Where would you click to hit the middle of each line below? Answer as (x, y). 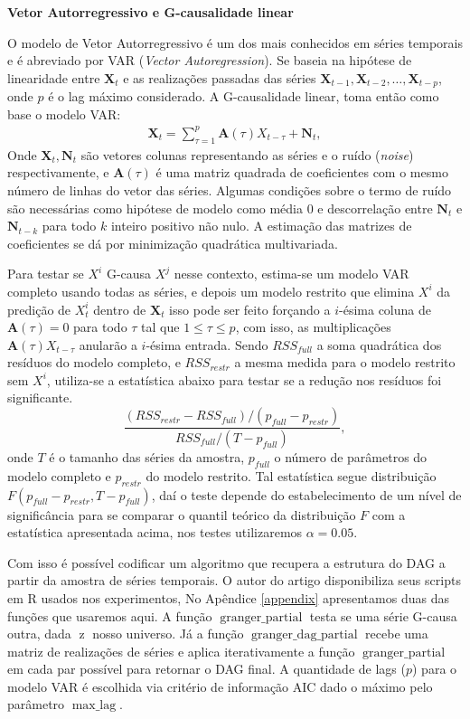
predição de (39, 309)
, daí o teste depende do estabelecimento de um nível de (306, 494)
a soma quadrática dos (379, 344)
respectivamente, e (58, 172)
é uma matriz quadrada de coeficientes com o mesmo (302, 172)
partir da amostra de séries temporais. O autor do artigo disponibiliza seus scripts (234, 580)
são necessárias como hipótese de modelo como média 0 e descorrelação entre (220, 208)
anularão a (108, 344)
